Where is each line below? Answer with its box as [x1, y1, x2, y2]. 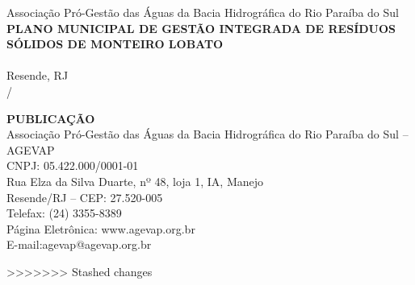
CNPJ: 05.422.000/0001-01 [6, 157, 139, 174]
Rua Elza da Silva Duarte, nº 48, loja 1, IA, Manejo [6, 172, 264, 189]
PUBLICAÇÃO [6, 109, 95, 126]
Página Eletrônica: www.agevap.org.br [6, 220, 195, 237]
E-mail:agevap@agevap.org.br [6, 236, 152, 253]
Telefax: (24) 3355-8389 [6, 204, 122, 221]
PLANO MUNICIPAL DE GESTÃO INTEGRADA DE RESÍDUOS [6, 19, 396, 36]
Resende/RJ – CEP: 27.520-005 [6, 188, 163, 205]
